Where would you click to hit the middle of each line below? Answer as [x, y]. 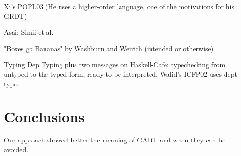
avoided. [16, 149]
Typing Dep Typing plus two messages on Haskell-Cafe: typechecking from [115, 64]
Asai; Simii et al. [29, 32]
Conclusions [44, 117]
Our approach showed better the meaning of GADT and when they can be [115, 140]
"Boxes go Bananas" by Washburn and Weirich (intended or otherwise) [109, 48]
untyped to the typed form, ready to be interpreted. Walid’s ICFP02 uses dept [120, 74]
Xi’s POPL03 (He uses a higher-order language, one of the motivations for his [119, 6]
